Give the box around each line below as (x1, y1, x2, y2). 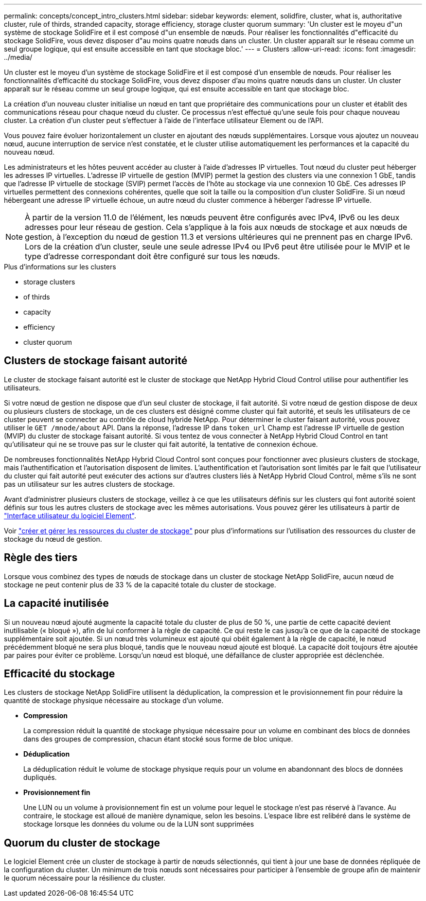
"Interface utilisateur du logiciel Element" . (4, 511, 137, 520)
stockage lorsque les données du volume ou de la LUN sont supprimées (23, 820, 254, 829)
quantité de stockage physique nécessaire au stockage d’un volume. (4, 696, 224, 705)
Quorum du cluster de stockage (4, 836, 160, 849)
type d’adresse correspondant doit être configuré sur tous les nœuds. (25, 251, 280, 261)
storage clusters (23, 278, 75, 286)
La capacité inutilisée (4, 597, 109, 610)
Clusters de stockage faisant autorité (4, 354, 188, 367)
